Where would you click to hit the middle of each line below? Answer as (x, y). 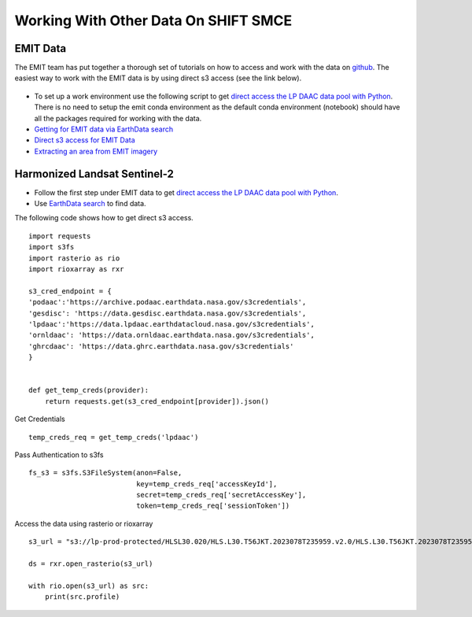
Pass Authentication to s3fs (59, 454)
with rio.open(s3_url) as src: (89, 586)
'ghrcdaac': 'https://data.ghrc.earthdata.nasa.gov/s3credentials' (161, 346)
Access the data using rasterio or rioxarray (84, 523)
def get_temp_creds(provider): (89, 390)
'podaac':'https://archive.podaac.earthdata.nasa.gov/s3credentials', (168, 302)
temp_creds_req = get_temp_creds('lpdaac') (114, 437)
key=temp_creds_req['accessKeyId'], (207, 484)
